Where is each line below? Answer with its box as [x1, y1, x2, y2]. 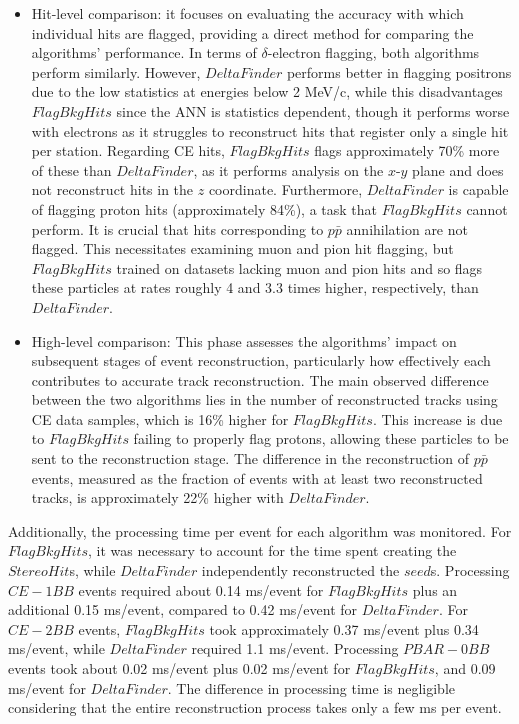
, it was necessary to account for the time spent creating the [88, 540, 457, 561]
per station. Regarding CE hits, [31, 140, 225, 161]
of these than [31, 159, 112, 180]
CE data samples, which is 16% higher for [31, 408, 289, 429]
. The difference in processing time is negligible [167, 677, 456, 698]
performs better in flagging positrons [286, 61, 512, 82]
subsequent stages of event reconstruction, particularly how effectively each [31, 350, 491, 371]
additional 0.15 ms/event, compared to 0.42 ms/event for [8, 599, 358, 620]
